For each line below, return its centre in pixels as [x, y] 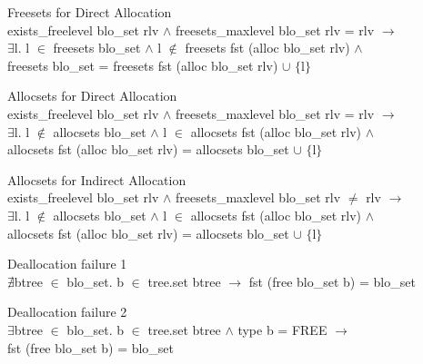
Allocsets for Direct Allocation [92, 96]
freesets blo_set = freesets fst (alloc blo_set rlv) [143, 65]
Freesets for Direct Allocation [90, 12]
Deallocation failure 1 [67, 264]
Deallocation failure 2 [67, 312]
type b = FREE [282, 329]
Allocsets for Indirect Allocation [97, 179]
